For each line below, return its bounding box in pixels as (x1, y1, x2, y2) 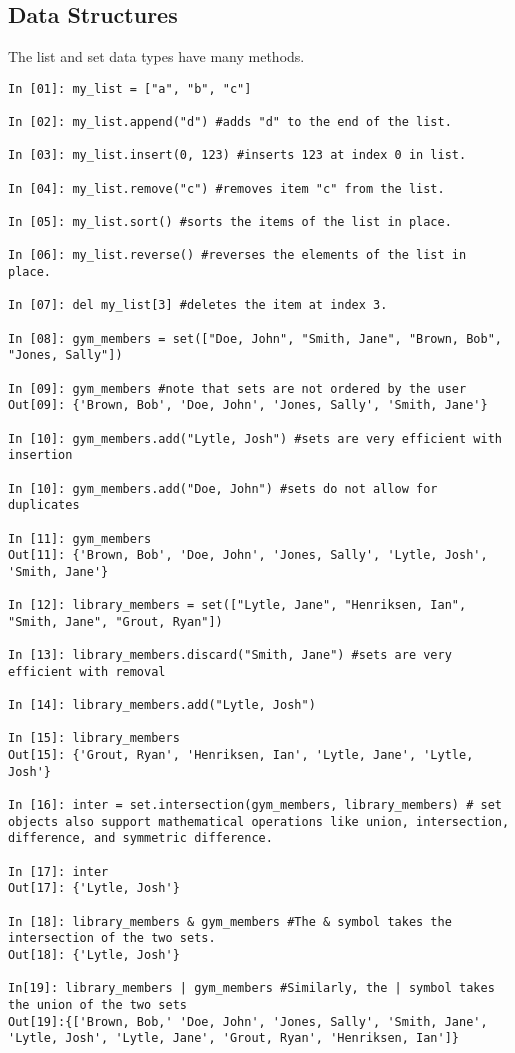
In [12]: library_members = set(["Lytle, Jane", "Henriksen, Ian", (8, 598, 467, 613)
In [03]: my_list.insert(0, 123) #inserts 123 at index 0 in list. (8, 148, 467, 163)
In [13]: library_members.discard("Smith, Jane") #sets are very (8, 648, 452, 663)
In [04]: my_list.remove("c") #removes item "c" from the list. (8, 181, 445, 196)
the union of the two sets (8, 997, 187, 1012)
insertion (8, 448, 73, 463)
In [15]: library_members (8, 731, 180, 746)
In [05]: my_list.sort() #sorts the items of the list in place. (8, 215, 452, 230)
